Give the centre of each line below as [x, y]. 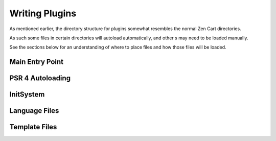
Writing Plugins [43, 13]
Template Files [33, 127]
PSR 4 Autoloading [40, 78]
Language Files [34, 111]
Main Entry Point [37, 62]
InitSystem [27, 95]
